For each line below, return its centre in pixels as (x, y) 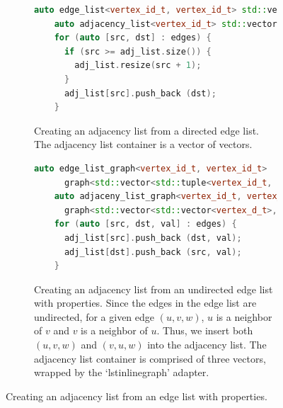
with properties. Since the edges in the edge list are (145, 303)
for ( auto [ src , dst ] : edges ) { (133, 38)
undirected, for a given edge (94, 316)
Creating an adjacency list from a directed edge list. (146, 130)
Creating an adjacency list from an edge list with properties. (137, 396)
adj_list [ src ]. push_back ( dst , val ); (153, 238)
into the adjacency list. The (207, 345)
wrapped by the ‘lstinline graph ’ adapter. (122, 372)
